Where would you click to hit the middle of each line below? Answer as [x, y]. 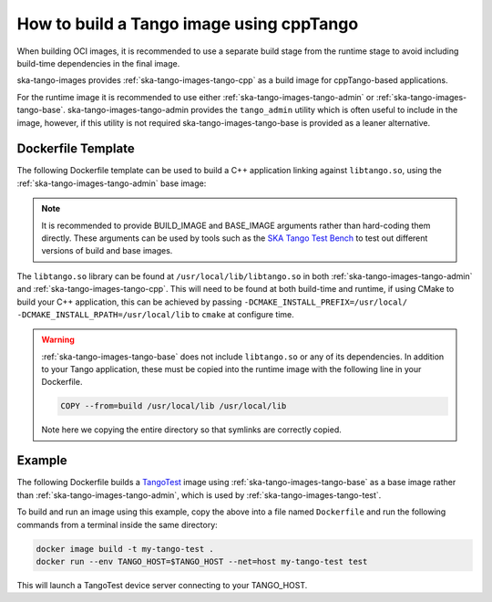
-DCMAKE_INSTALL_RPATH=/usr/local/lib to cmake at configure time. [156, 314]
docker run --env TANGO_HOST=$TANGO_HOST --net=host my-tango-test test [202, 561]
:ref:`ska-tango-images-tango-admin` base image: [112, 183]
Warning [58, 340]
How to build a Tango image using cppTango [188, 24]
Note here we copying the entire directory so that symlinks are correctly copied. [191, 430]
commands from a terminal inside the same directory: [117, 524]
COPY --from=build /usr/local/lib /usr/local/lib [174, 406]
